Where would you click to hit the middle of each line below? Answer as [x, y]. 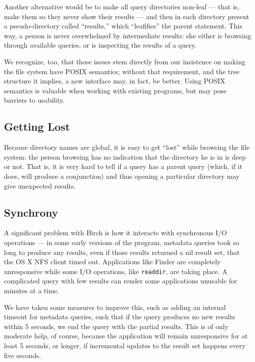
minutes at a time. [32, 290]
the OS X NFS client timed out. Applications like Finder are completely [112, 262]
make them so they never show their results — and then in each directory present [127, 16]
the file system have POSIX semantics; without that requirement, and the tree [122, 71]
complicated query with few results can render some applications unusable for [121, 281]
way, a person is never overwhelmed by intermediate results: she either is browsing [127, 35]
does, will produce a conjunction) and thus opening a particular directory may [122, 176]
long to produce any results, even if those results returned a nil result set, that [122, 252]
